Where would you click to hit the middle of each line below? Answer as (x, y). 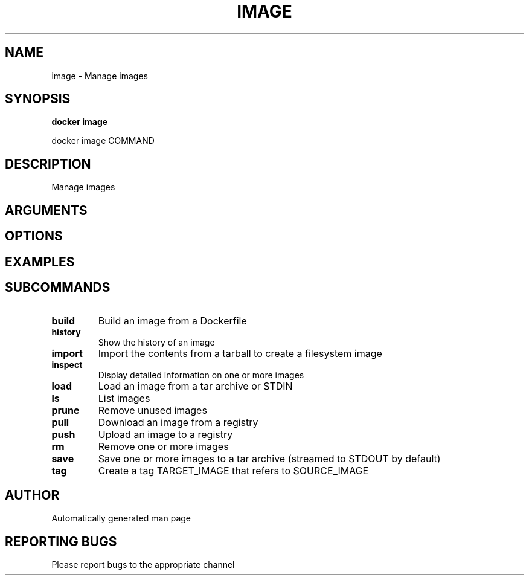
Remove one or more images (163, 447)
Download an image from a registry (178, 423)
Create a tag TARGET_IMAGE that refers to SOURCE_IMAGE (233, 471)
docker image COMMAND (103, 141)
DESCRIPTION (48, 164)
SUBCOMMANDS (58, 287)
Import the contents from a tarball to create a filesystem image (240, 354)
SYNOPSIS (38, 99)
